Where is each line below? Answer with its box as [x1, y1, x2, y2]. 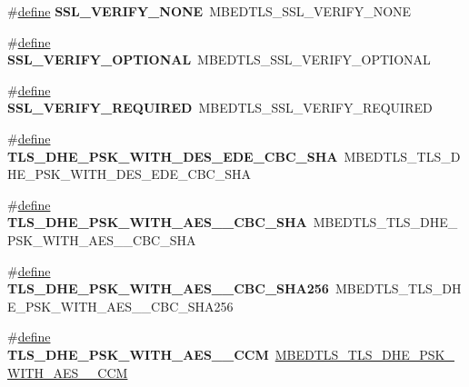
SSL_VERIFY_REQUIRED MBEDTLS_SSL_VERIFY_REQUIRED [7, 98, 433, 117]
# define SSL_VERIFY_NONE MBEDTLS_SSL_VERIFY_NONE [7, 2, 412, 20]
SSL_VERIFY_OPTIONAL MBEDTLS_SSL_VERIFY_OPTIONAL [7, 50, 431, 69]
